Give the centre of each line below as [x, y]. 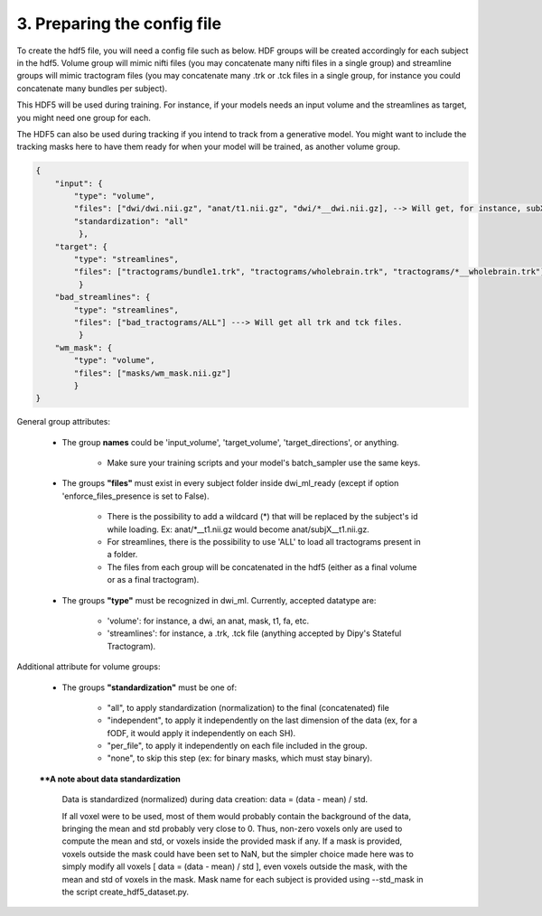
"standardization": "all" [131, 221]
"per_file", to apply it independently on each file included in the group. [237, 746]
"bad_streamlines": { [103, 297]
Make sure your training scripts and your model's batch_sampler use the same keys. [264, 463]
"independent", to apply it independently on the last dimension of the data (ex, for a [262, 720]
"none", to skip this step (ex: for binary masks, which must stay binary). [240, 758]
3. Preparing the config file [119, 23]
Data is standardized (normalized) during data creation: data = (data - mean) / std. [215, 799]
